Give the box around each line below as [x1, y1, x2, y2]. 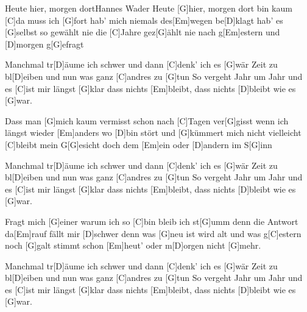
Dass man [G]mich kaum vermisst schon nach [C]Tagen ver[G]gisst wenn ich [5, 114, 289, 127]
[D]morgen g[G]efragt [5, 37, 84, 50]
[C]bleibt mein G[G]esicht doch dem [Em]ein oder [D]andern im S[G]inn [5, 138, 272, 151]
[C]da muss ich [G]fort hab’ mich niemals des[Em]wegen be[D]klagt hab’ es [5, 13, 283, 26]
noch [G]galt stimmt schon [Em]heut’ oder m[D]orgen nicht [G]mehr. [5, 239, 261, 252]
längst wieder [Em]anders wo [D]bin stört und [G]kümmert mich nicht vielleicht [5, 126, 302, 139]
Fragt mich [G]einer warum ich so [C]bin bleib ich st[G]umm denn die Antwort [5, 214, 298, 227]
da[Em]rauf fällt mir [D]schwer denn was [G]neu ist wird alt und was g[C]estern [5, 227, 302, 239]
